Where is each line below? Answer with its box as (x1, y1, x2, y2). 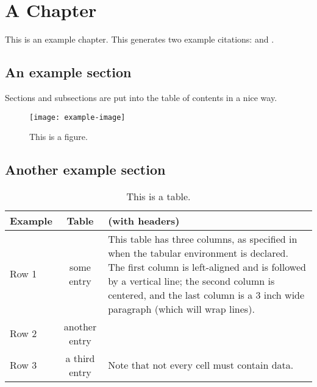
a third (65, 350, 95, 365)
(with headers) (108, 213, 180, 228)
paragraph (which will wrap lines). (108, 301, 255, 316)
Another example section (5, 160, 166, 179)
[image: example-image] (29, 113, 126, 122)
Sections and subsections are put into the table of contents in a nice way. (5, 91, 277, 103)
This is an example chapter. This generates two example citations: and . (5, 33, 274, 46)
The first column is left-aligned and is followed (108, 259, 306, 274)
